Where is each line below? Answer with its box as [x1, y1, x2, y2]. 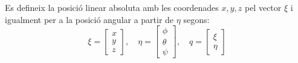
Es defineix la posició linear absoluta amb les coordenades [5, 1, 219, 13]
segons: [183, 13, 210, 25]
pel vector [244, 1, 282, 13]
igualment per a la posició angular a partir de [5, 13, 174, 25]
